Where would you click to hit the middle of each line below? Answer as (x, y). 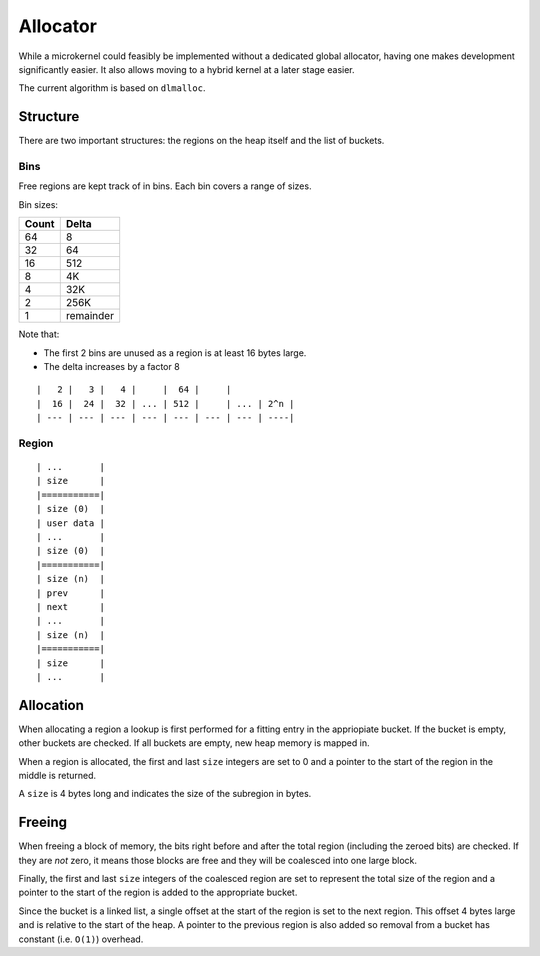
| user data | (70, 523)
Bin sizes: (38, 204)
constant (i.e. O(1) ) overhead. (81, 939)
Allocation (51, 705)
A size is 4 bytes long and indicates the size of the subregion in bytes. (165, 794)
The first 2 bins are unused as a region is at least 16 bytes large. (175, 352)
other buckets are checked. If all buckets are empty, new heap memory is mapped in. (194, 743)
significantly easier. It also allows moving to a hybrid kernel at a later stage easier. (186, 69)
